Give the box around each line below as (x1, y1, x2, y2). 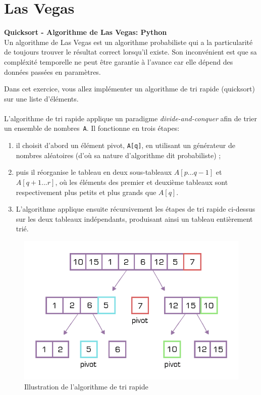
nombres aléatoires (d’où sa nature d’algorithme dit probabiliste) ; (16, 150, 221, 160)
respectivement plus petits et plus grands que (16, 186, 156, 197)
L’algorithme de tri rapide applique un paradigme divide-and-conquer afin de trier (4, 113, 257, 123)
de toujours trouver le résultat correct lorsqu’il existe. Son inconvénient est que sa (4, 46, 257, 57)
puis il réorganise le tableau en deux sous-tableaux (16, 167, 172, 177)
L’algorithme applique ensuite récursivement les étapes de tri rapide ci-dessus (16, 204, 255, 214)
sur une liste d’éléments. (4, 93, 79, 104)
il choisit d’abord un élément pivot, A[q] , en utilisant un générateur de (16, 140, 235, 151)
